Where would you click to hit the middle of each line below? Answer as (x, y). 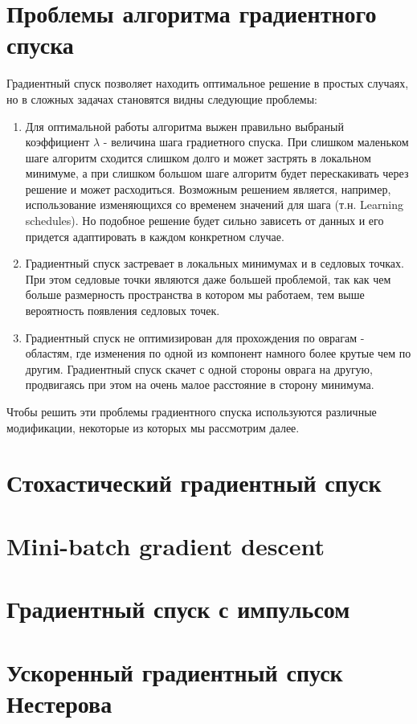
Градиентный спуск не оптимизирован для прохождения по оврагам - (195, 337)
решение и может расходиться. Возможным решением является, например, (208, 188)
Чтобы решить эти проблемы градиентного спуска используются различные (192, 411)
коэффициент (57, 142)
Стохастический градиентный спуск (194, 483)
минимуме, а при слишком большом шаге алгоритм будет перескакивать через (217, 173)
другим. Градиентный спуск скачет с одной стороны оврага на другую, (199, 368)
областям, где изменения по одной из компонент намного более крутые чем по (218, 353)
